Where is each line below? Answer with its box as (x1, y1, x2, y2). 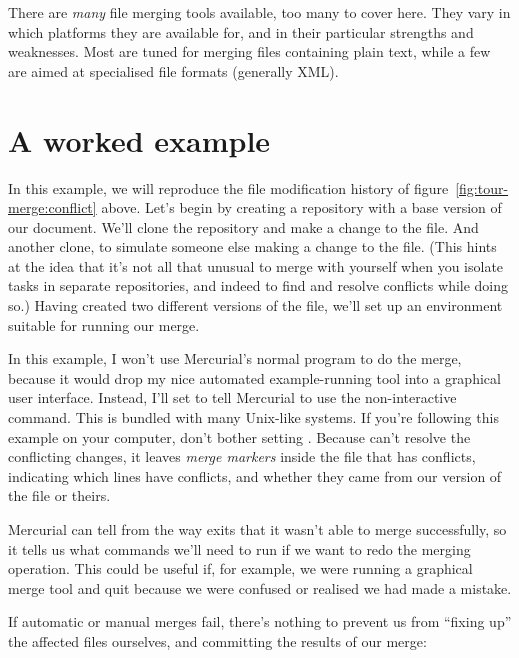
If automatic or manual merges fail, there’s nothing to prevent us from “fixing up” (8, 611, 512, 632)
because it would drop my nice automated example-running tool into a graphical (8, 367, 501, 388)
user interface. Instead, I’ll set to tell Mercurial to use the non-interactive (8, 387, 457, 408)
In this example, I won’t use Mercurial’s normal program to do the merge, (8, 348, 462, 369)
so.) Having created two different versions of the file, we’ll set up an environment (8, 295, 503, 316)
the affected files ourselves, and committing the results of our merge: (8, 630, 427, 651)
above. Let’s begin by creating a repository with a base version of (101, 197, 502, 218)
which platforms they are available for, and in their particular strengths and (8, 21, 474, 42)
